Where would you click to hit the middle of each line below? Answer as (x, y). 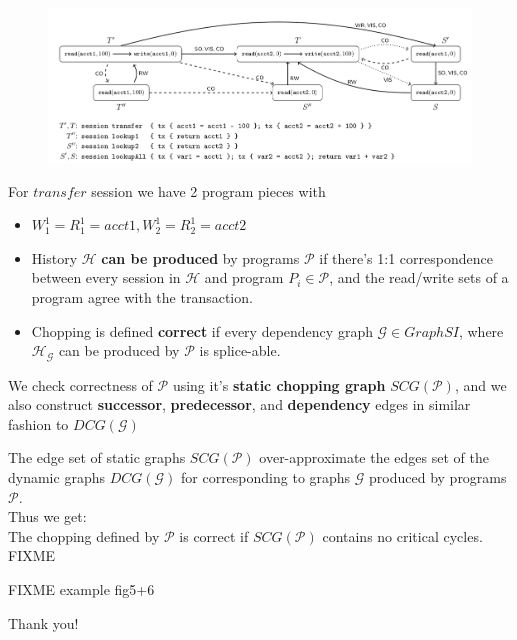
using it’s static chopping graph (279, 384)
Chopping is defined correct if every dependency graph (202, 330)
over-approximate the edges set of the (374, 457)
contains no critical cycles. (402, 535)
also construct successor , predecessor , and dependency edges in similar (239, 404)
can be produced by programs (200, 257)
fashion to (38, 423)
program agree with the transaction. (142, 296)
